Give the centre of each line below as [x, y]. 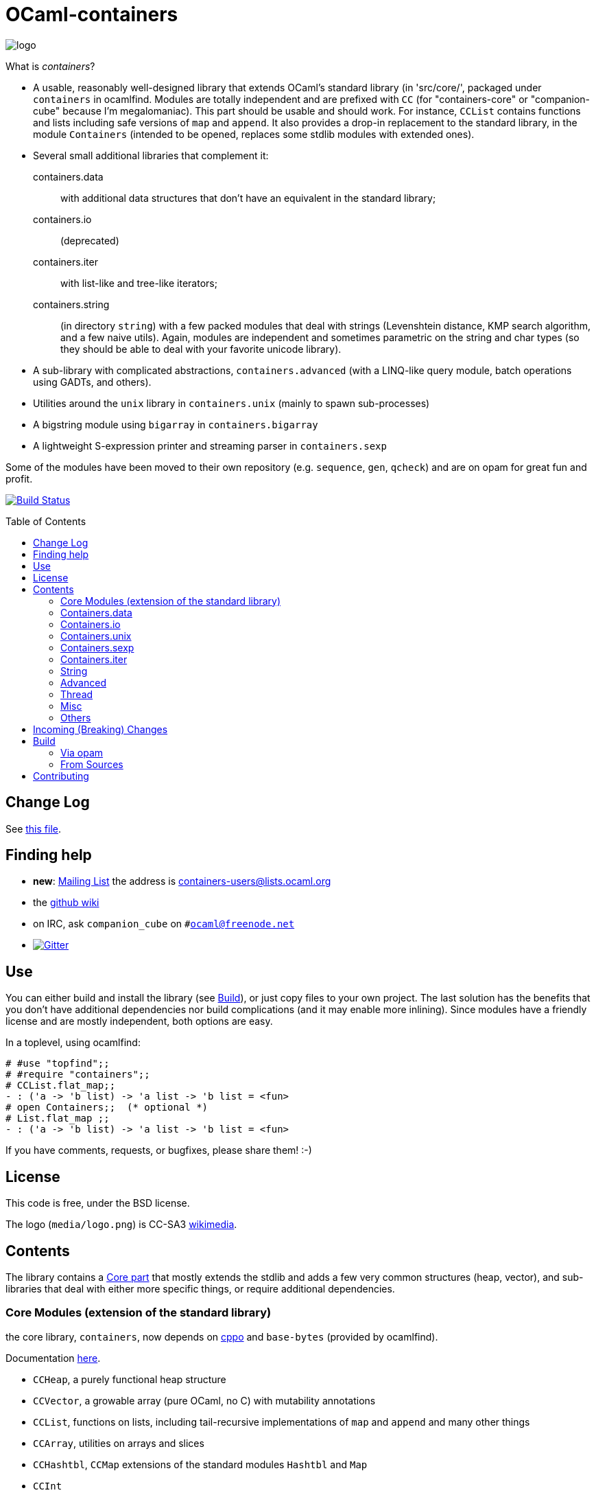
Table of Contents [46, 521]
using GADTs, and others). [92, 382]
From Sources [92, 764]
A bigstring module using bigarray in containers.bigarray [176, 424]
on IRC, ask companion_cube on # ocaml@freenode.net [164, 924]
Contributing [61, 776]
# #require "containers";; [78, 1075]
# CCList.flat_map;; [61, 1086]
